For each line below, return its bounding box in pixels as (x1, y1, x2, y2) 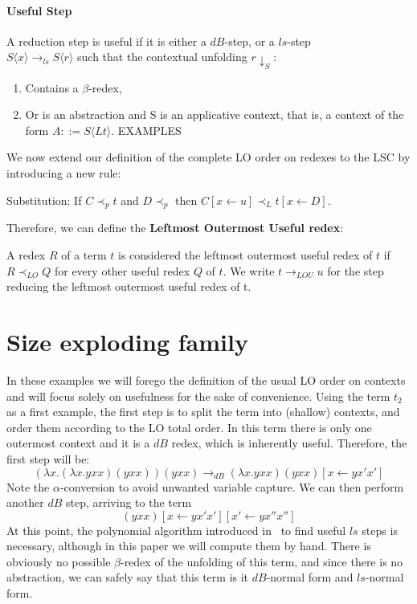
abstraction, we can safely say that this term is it (6, 569, 249, 586)
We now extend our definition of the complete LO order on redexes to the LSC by (6, 149, 411, 165)
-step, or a (224, 32, 275, 49)
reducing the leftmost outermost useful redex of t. (6, 278, 251, 295)
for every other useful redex (54, 262, 190, 279)
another (6, 494, 44, 511)
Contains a (25, 79, 79, 96)
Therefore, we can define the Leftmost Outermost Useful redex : (6, 219, 344, 236)
